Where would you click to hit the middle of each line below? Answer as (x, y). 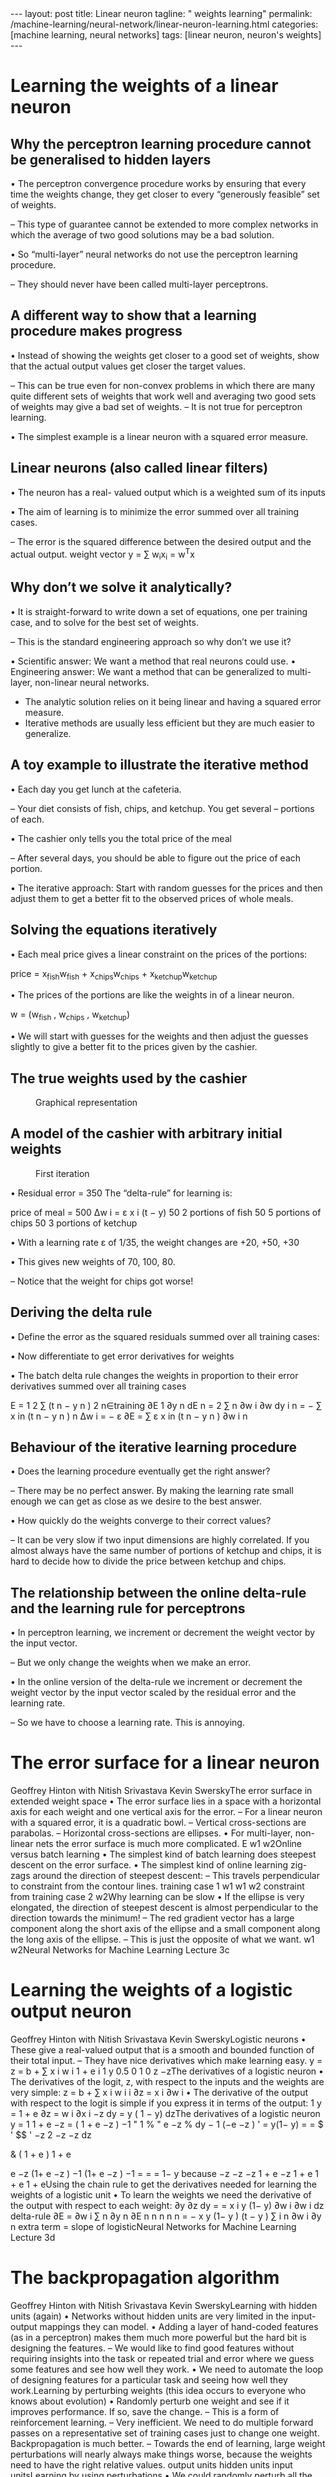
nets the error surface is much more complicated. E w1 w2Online (169, 1844)
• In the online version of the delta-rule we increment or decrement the (156, 1682)
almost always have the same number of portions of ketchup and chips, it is (166, 1551)
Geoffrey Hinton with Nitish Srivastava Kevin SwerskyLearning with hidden (164, 2305)
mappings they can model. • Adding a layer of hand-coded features (179, 2326)
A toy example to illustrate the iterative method (159, 765)
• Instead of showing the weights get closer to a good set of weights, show (165, 355)
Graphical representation (86, 1102)
